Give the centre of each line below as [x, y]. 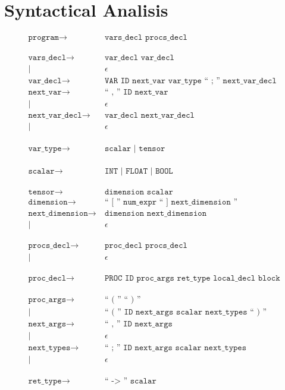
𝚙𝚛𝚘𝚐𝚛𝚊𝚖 [43, 38]
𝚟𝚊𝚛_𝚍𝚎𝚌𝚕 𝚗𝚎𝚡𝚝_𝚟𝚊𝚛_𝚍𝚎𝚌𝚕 [150, 116]
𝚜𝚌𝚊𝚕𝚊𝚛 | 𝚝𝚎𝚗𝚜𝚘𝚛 [135, 149]
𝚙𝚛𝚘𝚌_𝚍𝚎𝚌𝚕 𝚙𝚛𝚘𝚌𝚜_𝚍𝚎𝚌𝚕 [146, 245]
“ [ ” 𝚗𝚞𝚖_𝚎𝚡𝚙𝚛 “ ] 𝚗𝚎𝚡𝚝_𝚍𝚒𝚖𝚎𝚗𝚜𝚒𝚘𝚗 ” [171, 202]
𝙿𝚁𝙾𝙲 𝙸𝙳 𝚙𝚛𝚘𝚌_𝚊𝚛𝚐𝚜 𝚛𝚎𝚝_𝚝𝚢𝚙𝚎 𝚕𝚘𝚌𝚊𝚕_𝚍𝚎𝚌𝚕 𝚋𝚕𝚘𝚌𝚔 [192, 278]
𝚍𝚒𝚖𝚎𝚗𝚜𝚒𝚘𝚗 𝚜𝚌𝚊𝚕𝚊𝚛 [139, 192]
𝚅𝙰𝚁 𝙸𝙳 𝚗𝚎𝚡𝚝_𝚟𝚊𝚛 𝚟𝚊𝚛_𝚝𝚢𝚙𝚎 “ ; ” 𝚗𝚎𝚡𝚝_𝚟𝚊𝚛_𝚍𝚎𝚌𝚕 [191, 81]
